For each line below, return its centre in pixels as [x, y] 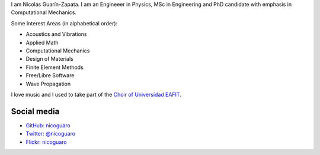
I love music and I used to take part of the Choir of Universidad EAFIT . [96, 94]
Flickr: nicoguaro [47, 142]
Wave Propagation [48, 84]
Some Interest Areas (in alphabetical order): [64, 23]
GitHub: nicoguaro [48, 125]
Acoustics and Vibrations [56, 34]
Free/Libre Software [50, 75]
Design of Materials [49, 59]
